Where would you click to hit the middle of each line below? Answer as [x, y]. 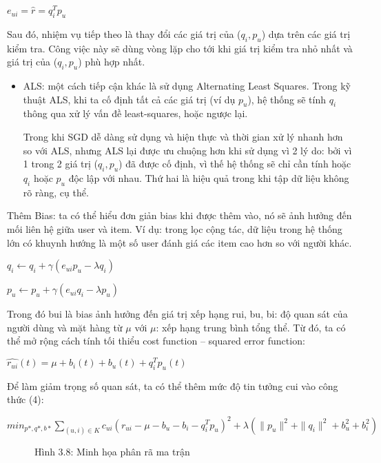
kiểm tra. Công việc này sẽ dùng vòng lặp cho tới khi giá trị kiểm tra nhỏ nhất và [180, 48]
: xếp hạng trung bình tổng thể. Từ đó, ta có [251, 327]
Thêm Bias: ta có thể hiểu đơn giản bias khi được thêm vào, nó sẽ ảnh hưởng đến [179, 215]
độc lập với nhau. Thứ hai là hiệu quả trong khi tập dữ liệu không [209, 178]
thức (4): [25, 399]
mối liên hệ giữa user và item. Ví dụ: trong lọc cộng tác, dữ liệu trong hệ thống [175, 229]
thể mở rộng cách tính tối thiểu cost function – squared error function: [156, 341]
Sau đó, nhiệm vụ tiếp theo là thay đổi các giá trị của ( [124, 33]
